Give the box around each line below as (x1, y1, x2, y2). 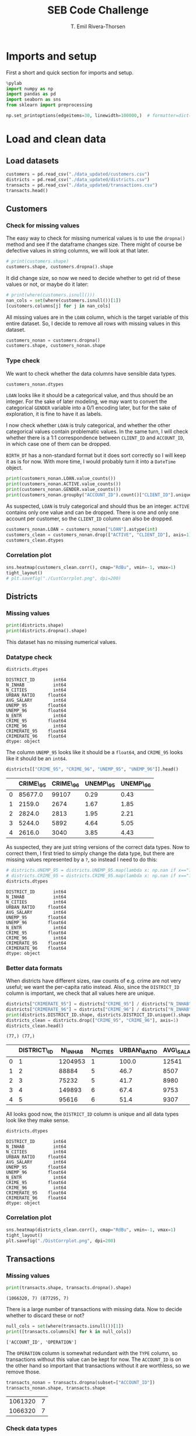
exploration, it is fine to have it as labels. (6, 411, 103, 418)
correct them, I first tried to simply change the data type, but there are (6, 850, 174, 857)
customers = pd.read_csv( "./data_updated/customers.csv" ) (6, 171, 150, 177)
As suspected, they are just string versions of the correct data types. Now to (6, 844, 190, 851)
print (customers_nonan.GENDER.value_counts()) (6, 487, 121, 493)
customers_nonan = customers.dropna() (6, 337, 100, 343)
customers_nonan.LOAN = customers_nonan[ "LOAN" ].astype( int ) (6, 526, 158, 532)
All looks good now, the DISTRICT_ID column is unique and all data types (6, 1110, 179, 1117)
